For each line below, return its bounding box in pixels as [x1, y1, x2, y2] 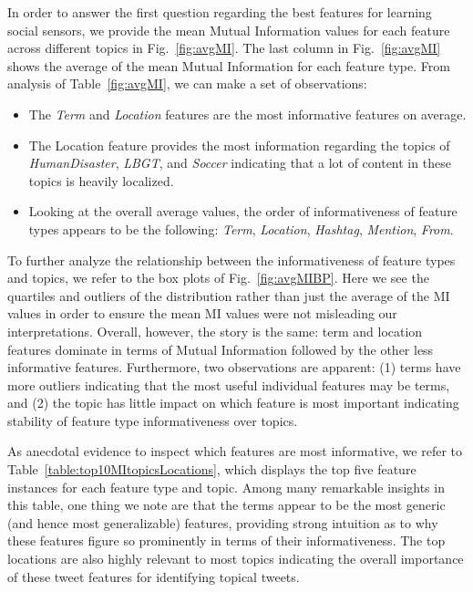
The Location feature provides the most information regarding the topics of [28, 135, 450, 154]
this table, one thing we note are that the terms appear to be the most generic [7, 495, 446, 514]
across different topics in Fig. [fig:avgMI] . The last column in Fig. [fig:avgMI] [7, 38, 441, 57]
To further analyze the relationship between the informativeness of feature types [7, 250, 456, 269]
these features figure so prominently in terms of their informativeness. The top [7, 531, 446, 550]
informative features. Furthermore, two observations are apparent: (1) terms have [7, 358, 461, 377]
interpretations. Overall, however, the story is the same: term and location [7, 321, 423, 340]
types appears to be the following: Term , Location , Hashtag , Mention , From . [28, 219, 454, 238]
